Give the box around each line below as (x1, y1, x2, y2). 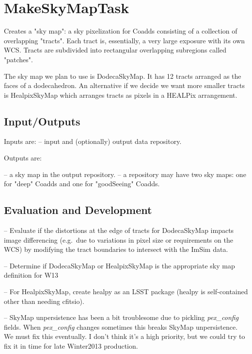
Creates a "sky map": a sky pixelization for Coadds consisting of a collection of (4, 26, 237, 36)
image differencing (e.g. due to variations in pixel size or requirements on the (4, 234, 233, 245)
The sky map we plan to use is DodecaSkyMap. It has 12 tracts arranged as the (4, 71, 241, 81)
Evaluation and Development (4, 202, 152, 217)
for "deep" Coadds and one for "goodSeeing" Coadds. (4, 178, 160, 189)
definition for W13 (4, 270, 59, 280)
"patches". (4, 54, 33, 64)
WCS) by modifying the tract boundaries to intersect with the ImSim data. (4, 244, 228, 254)
